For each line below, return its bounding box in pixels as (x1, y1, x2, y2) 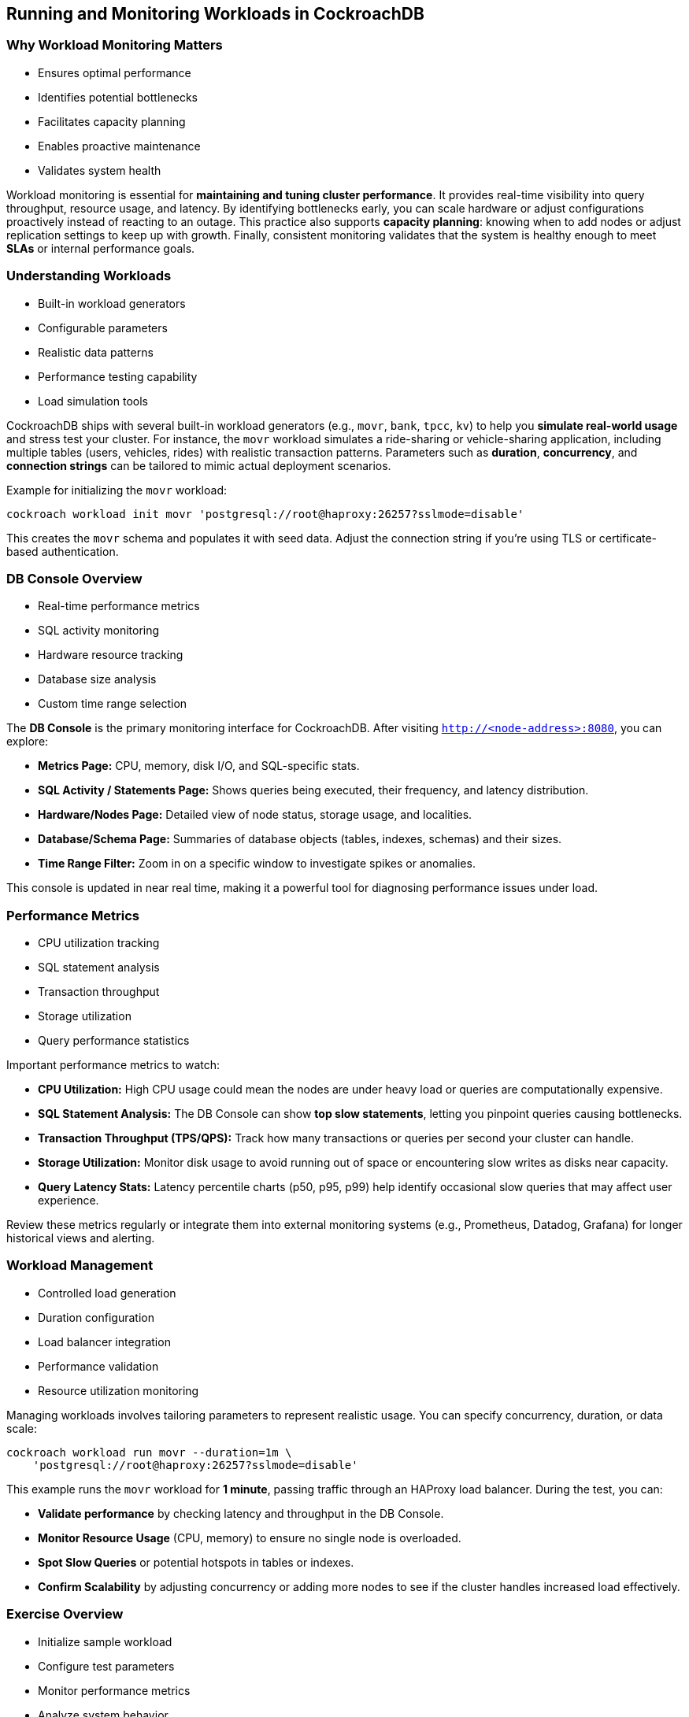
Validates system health (38, 163, 161, 177)
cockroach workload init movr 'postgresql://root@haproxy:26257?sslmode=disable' (6, 507, 524, 520)
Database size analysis (38, 672, 157, 686)
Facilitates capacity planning (38, 114, 186, 128)
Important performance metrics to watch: (6, 1058, 220, 1072)
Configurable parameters (38, 320, 168, 335)
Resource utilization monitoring (38, 1383, 199, 1397)
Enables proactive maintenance (38, 139, 201, 153)
